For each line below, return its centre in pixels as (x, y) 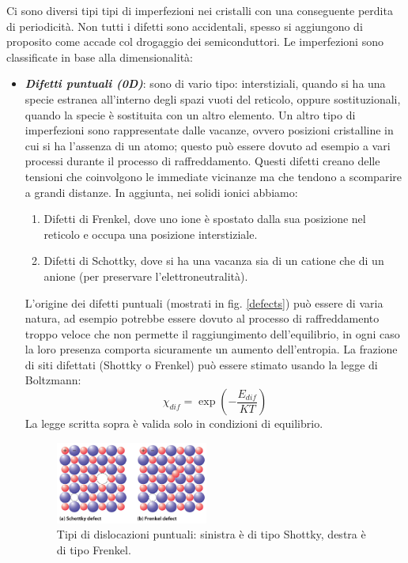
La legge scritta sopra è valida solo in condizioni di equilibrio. (174, 423)
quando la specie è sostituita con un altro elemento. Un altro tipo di (190, 114)
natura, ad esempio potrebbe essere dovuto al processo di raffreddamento (202, 318)
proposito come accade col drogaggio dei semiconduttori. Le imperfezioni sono (195, 42)
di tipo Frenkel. (94, 550)
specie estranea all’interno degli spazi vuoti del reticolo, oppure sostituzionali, (213, 98)
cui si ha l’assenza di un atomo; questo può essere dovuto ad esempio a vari (208, 145)
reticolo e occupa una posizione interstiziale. (151, 234)
